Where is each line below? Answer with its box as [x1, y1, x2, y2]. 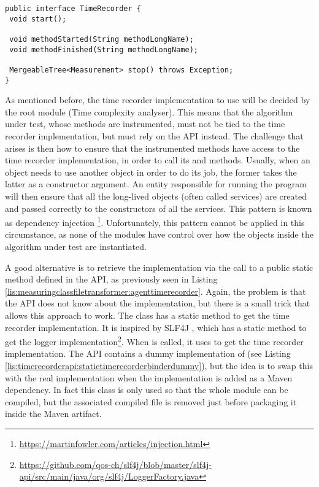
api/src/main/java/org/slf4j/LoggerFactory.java [19, 470, 199, 483]
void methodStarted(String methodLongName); [9, 34, 194, 44]
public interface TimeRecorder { [5, 4, 141, 13]
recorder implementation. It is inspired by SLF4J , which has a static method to [5, 321, 307, 333]
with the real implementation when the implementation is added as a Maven [5, 371, 293, 384]
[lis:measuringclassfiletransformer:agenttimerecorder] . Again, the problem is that [5, 284, 306, 297]
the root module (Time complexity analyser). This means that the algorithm [5, 105, 293, 118]
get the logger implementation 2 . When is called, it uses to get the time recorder [5, 333, 304, 348]
